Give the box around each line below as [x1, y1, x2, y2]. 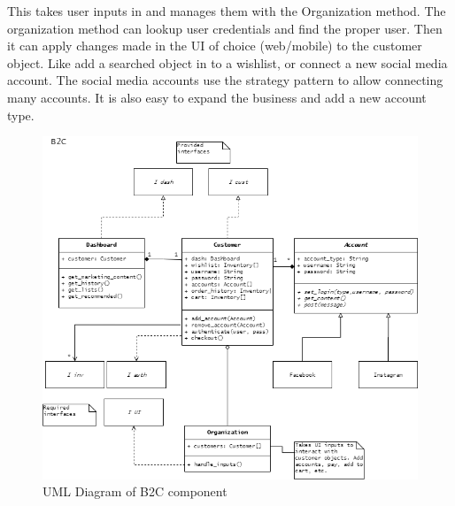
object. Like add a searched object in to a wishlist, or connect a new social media [7, 53, 448, 72]
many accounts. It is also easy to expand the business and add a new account [7, 88, 427, 106]
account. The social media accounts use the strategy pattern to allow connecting [7, 71, 443, 89]
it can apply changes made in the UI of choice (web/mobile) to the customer [7, 36, 422, 55]
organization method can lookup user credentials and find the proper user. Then [7, 19, 443, 37]
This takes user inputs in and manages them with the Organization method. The [7, 2, 446, 19]
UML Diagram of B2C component [42, 482, 227, 501]
